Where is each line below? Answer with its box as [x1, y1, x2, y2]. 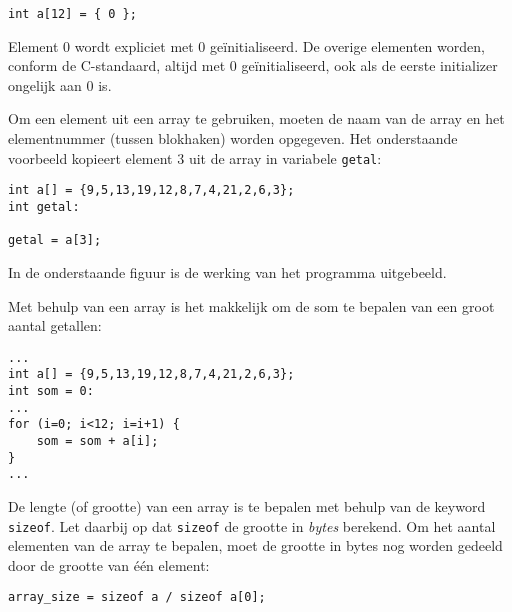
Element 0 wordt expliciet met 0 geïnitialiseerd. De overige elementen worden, [8, 35, 485, 56]
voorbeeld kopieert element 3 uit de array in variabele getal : [8, 147, 382, 168]
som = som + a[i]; [36, 433, 159, 448]
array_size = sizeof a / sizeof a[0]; [8, 590, 266, 605]
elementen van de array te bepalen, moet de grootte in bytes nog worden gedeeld [8, 535, 503, 556]
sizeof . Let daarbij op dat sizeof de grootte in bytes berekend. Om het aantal [8, 515, 496, 536]
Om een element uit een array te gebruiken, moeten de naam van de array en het [8, 108, 505, 129]
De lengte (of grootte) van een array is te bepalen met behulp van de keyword [8, 495, 486, 516]
